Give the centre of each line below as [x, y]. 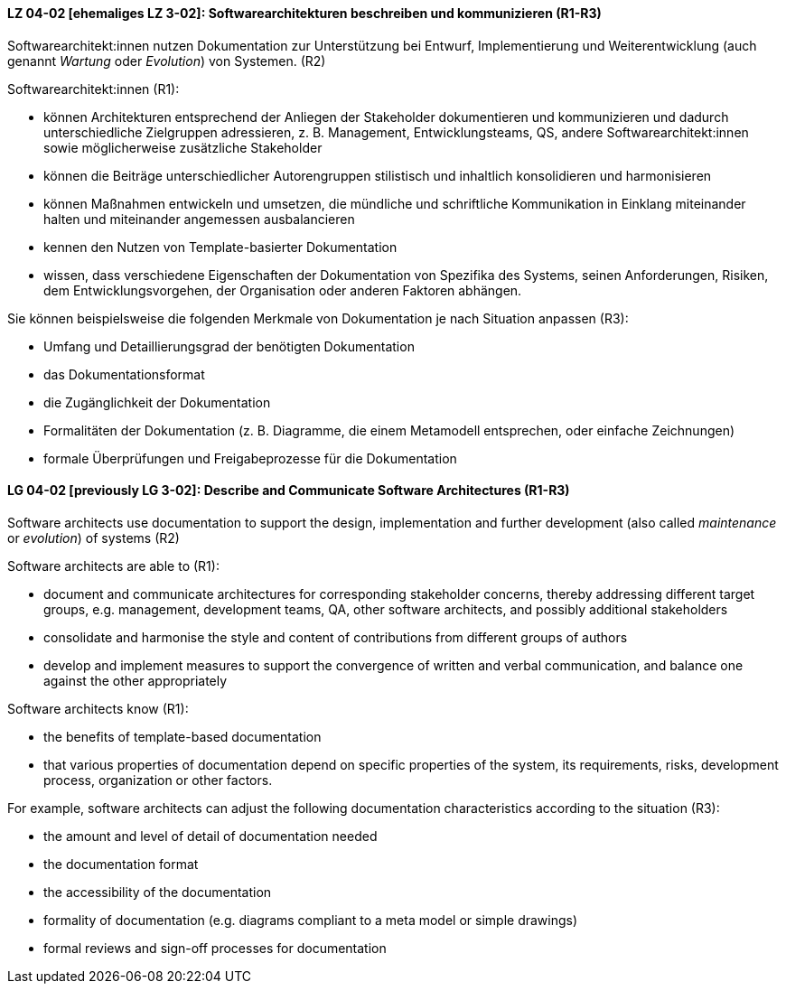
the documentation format [121, 864]
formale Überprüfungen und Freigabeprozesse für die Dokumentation [250, 458]
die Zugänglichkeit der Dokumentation [157, 402]
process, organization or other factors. [158, 780]
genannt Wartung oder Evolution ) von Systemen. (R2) [167, 61]
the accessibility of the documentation [158, 892]
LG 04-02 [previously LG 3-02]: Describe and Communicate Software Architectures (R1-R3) [289, 491]
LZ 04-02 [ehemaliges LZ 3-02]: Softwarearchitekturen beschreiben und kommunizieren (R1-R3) [304, 13]
